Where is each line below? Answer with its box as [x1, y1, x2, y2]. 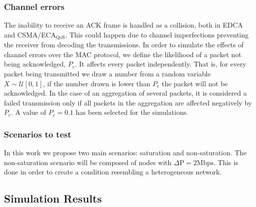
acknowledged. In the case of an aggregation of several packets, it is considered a [4, 88, 247, 98]
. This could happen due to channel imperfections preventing [65, 29, 249, 39]
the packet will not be [161, 78, 228, 88]
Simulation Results [4, 191, 102, 206]
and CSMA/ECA [4, 29, 56, 39]
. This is [213, 157, 238, 167]
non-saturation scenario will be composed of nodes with [4, 157, 172, 167]
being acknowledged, [4, 59, 66, 69]
